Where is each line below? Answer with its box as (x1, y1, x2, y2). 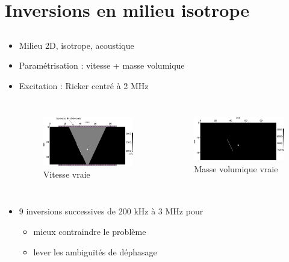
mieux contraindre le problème (33, 225, 146, 237)
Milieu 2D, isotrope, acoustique (19, 39, 134, 51)
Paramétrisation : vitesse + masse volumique (19, 59, 185, 72)
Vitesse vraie (43, 167, 90, 180)
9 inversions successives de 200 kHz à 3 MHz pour (19, 205, 204, 217)
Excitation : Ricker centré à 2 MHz (19, 79, 149, 92)
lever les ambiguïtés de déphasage (33, 245, 157, 258)
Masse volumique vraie (194, 162, 278, 175)
